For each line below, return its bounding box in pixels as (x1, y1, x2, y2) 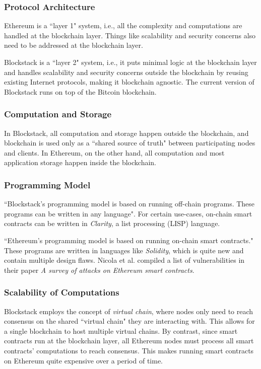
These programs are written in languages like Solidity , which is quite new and (4, 245, 244, 255)
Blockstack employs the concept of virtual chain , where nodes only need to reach (4, 306, 253, 316)
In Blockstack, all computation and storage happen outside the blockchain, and (4, 127, 249, 138)
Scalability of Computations (4, 286, 119, 299)
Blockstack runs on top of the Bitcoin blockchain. (4, 86, 157, 97)
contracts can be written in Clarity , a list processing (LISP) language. (4, 218, 220, 229)
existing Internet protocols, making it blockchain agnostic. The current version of (4, 77, 254, 87)
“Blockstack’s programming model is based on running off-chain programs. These (4, 198, 255, 209)
